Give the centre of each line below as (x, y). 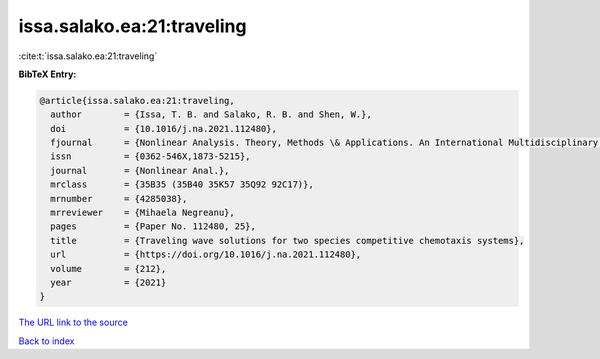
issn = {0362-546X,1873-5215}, (150, 156)
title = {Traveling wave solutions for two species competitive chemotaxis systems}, (287, 240)
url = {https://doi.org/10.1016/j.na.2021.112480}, (206, 254)
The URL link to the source (73, 322)
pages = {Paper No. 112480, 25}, (153, 226)
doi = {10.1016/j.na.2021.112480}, (163, 128)
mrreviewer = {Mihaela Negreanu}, (142, 213)
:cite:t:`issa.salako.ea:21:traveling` (88, 56)
